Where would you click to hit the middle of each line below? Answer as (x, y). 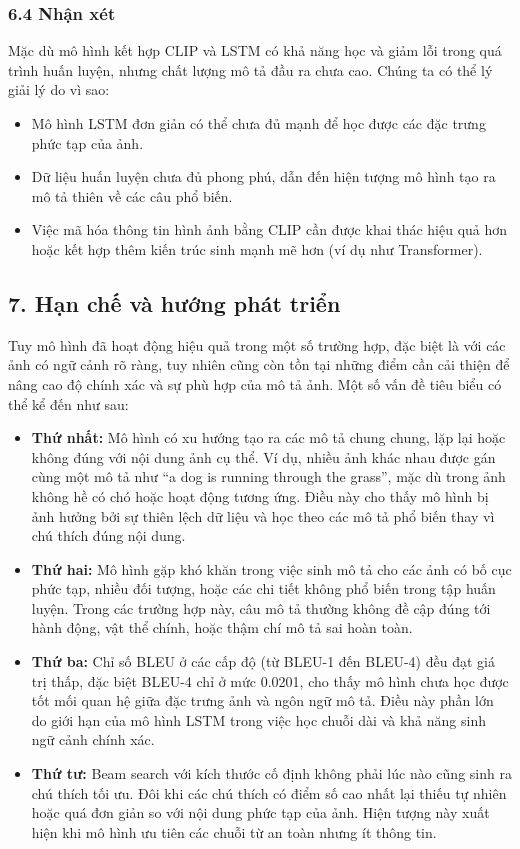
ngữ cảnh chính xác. (93, 739)
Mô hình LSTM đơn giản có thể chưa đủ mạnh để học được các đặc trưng (258, 123)
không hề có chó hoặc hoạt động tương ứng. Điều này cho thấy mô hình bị (260, 495)
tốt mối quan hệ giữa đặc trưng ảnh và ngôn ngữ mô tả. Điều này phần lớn (262, 700)
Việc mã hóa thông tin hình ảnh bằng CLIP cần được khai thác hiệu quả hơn (269, 229)
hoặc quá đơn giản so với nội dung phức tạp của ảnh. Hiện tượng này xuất (260, 812)
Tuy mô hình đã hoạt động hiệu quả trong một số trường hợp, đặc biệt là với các (257, 344)
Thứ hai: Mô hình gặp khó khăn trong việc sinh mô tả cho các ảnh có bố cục (271, 568)
